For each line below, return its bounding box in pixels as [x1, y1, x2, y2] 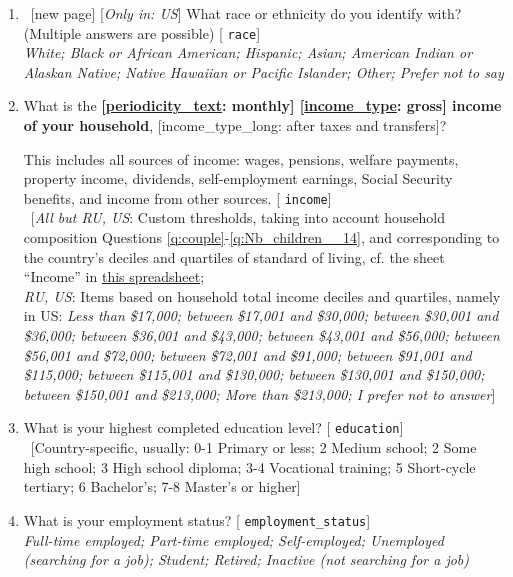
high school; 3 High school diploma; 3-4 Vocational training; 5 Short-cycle [23, 456, 476, 477]
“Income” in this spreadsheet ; [23, 266, 205, 287]
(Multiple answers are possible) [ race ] [23, 22, 261, 43]
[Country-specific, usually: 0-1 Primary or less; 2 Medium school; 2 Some [30, 437, 477, 458]
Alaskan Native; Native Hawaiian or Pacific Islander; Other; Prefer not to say [23, 61, 504, 82]
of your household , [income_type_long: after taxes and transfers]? [23, 115, 447, 136]
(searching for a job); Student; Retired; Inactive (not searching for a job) [23, 549, 469, 570]
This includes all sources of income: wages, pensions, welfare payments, [23, 148, 459, 169]
